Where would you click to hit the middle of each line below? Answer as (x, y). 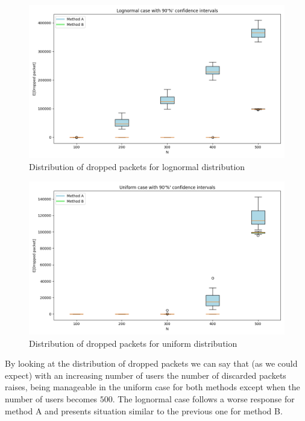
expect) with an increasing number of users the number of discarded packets (146, 375)
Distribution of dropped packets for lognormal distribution (137, 166)
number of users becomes (51, 398)
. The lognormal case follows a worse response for (203, 398)
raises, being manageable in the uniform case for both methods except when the (152, 387)
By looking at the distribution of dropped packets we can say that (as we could (151, 363)
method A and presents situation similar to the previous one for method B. (144, 410)
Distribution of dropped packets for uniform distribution (133, 343)
